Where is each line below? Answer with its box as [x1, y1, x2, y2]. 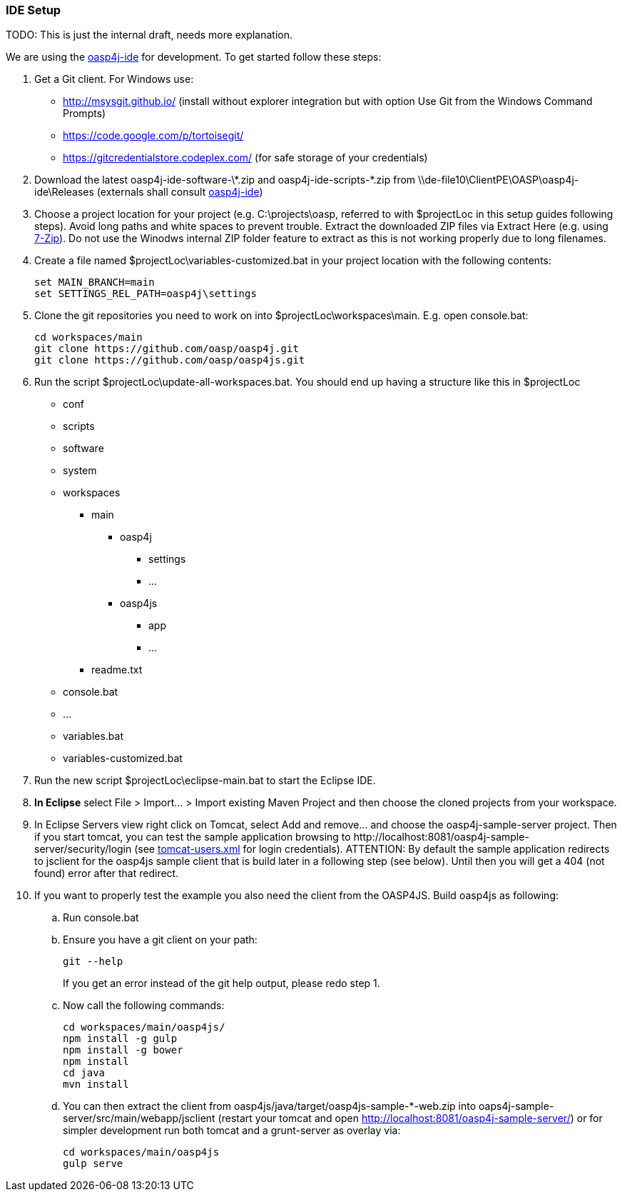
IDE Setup [6, 3, 61, 17]
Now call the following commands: [63, 999, 225, 1012]
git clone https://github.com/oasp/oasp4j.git [34, 343, 299, 355]
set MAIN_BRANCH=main [34, 276, 155, 289]
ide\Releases [34, 186, 94, 199]
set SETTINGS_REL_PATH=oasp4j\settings [34, 288, 257, 300]
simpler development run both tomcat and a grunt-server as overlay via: [63, 1124, 401, 1137]
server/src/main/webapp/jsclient [63, 1112, 215, 1125]
